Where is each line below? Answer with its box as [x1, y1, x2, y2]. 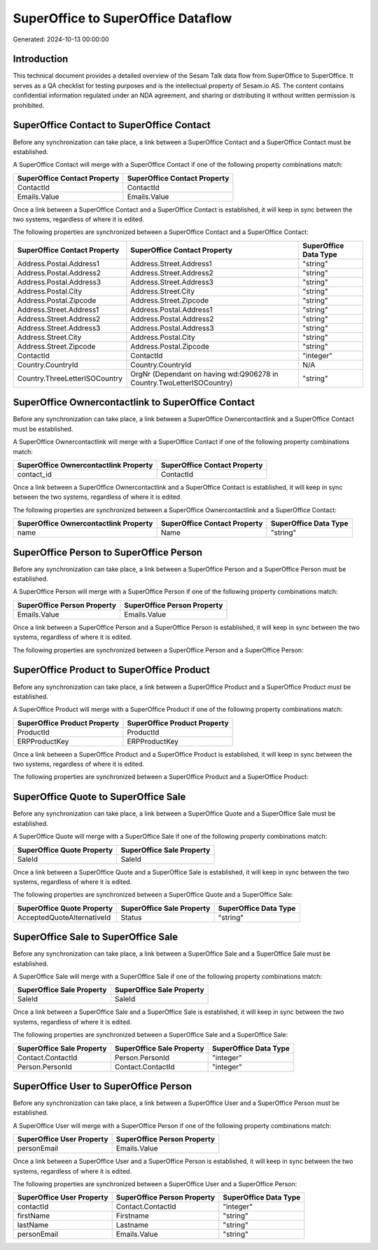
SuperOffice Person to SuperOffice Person [13, 547, 203, 558]
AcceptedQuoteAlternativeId [17, 912, 111, 922]
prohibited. [13, 101, 45, 109]
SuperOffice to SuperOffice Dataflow [13, 11, 232, 26]
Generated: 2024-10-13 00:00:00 [13, 35, 109, 43]
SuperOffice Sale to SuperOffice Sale [13, 931, 178, 943]
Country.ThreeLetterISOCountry [17, 373, 122, 383]
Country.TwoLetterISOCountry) [130, 378, 233, 387]
